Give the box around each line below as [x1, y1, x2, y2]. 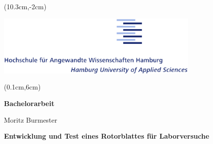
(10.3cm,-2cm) [4, 1, 47, 11]
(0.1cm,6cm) [4, 82, 41, 92]
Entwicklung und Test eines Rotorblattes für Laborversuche [4, 131, 210, 141]
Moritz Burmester [4, 114, 58, 125]
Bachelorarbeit [4, 98, 55, 108]
